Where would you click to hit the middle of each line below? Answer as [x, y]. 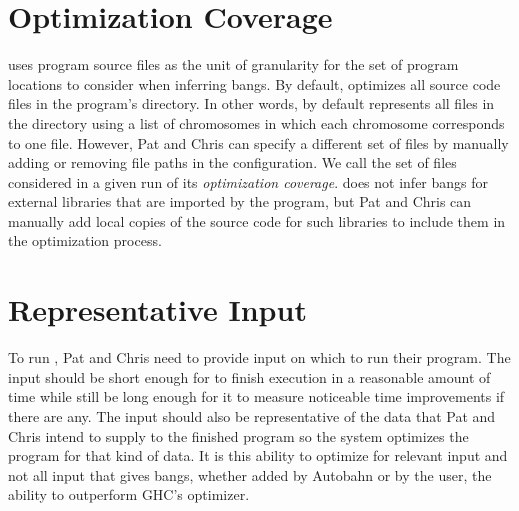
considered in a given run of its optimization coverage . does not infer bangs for [248, 181]
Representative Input [157, 309]
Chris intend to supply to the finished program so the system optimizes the [238, 435]
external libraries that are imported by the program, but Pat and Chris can [240, 201]
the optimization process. [85, 240]
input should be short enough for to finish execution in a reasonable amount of [249, 376]
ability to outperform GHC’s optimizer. [129, 494]
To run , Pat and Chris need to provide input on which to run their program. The [259, 357]
